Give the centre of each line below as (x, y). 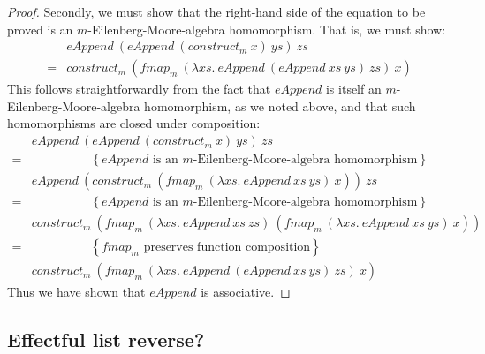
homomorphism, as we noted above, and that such (280, 105)
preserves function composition (227, 248)
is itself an (353, 89)
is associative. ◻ (246, 292)
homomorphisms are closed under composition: (134, 123)
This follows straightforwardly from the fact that (139, 89)
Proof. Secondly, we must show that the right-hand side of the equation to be (216, 11)
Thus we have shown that (76, 292)
